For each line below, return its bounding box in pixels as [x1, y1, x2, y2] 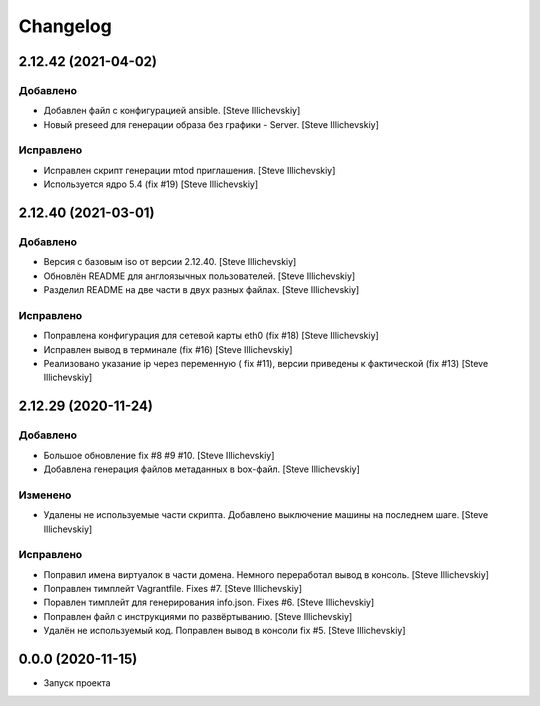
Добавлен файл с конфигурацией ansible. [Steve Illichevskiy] [43, 105, 301, 117]
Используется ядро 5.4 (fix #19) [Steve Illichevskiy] [43, 178, 259, 190]
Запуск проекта [43, 677, 111, 689]
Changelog [18, 15, 112, 37]
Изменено [18, 488, 72, 502]
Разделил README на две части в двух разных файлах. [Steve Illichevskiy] [43, 284, 360, 296]
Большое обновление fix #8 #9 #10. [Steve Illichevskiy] [43, 449, 275, 461]
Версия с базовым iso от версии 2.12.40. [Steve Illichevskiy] [43, 256, 297, 268]
